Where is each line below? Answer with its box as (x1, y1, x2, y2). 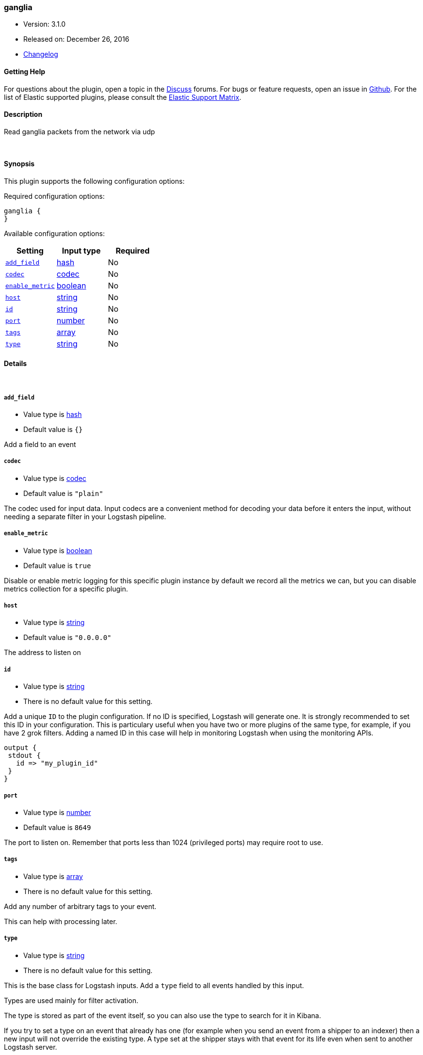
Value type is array (23, 872, 83, 880)
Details (4, 359, 27, 368)
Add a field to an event (4, 440, 76, 449)
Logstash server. (4, 1042, 57, 1051)
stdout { (8, 751, 41, 760)
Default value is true (23, 561, 91, 570)
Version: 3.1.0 (23, 20, 66, 29)
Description (4, 110, 43, 119)
